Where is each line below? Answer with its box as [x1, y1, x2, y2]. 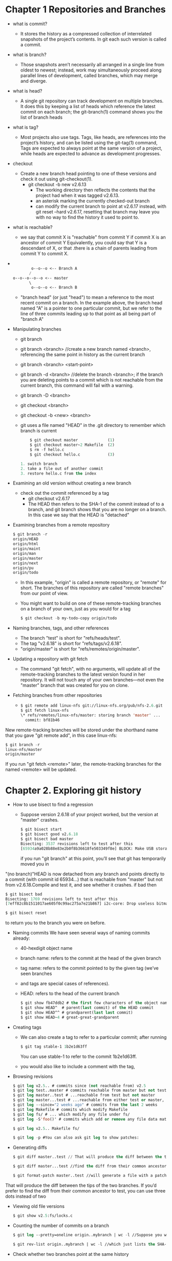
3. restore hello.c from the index [20, 471, 96, 476]
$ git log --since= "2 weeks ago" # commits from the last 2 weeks [12, 1102, 158, 1107]
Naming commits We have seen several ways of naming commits [12, 930, 150, 936]
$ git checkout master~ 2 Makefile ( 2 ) [30, 442, 115, 448]
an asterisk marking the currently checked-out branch [35, 197, 150, 204]
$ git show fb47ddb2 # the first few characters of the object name [20, 1000, 170, 1006]
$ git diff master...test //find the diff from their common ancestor [12, 1164, 167, 1169]
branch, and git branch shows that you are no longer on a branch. [28, 507, 167, 513]
